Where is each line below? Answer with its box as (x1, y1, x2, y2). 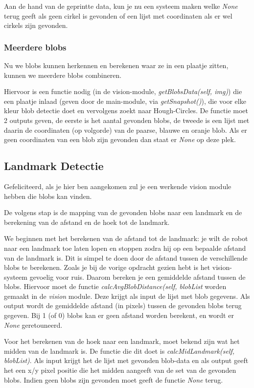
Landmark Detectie (4, 158, 104, 173)
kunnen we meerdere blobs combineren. (4, 70, 122, 80)
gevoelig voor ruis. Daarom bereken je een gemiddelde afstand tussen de (29, 271, 246, 282)
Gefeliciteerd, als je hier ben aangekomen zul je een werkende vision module (4, 181, 231, 191)
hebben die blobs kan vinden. (4, 191, 92, 201)
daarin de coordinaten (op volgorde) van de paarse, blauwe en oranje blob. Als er (4, 124, 247, 135)
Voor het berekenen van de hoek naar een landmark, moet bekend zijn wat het (4, 336, 240, 346)
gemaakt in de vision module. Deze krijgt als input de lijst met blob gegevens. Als (4, 291, 250, 301)
